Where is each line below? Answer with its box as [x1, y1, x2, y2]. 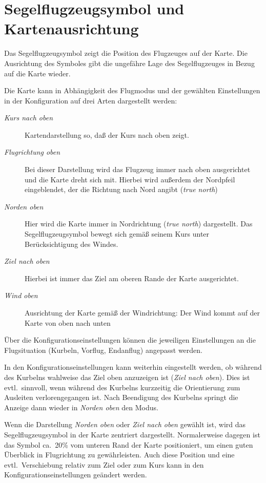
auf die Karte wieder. [4, 68, 71, 78]
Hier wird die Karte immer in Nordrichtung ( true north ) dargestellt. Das [25, 218, 253, 229]
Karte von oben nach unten [25, 317, 111, 328]
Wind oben [4, 290, 38, 301]
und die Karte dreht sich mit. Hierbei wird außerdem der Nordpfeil [25, 174, 235, 184]
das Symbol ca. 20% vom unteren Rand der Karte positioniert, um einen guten [4, 439, 253, 450]
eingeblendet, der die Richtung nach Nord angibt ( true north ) [25, 184, 218, 195]
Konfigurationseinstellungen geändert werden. [4, 469, 147, 480]
